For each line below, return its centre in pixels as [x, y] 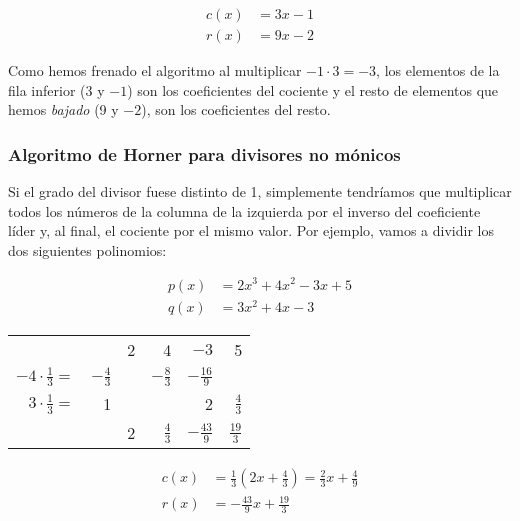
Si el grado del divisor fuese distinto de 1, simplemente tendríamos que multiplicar [260, 191]
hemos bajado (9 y [63, 109]
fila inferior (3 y [56, 89]
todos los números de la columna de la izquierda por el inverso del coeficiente [244, 210]
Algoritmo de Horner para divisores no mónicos [204, 153]
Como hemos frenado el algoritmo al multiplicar [155, 70]
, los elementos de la [438, 70]
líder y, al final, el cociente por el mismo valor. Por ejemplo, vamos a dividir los [251, 230]
